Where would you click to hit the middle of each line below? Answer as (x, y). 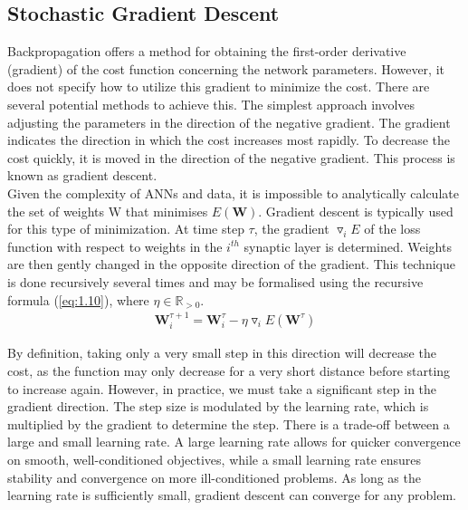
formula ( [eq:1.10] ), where (78, 299)
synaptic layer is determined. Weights (348, 246)
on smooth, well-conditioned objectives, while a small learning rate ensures (215, 459)
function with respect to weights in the (115, 246)
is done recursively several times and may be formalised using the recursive (215, 281)
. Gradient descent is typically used (356, 211)
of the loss (392, 229)
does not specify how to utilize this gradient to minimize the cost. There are (219, 87)
